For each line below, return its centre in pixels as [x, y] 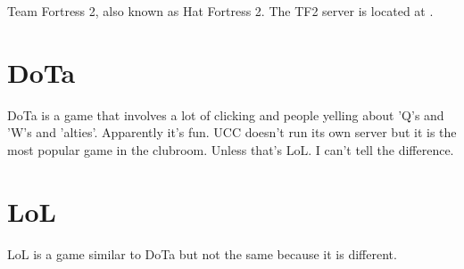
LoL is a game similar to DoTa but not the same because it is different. [202, 253]
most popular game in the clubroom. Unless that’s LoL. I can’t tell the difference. [231, 149]
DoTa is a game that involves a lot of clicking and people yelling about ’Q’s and [226, 114]
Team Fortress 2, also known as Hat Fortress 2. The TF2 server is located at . [220, 11]
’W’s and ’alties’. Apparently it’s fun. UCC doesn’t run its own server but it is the [232, 132]
